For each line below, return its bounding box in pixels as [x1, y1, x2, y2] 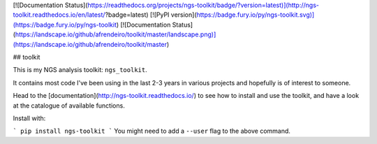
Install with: [13, 114, 46, 122]
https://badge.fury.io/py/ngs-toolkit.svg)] [196, 10, 315, 19]
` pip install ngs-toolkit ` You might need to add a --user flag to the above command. [13, 127, 291, 136]
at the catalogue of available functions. [13, 101, 125, 110]
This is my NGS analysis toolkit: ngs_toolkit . [13, 66, 147, 74]
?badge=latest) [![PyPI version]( [105, 10, 197, 19]
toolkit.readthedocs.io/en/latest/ [13, 10, 105, 19]
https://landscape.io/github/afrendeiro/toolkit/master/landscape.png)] [15, 30, 216, 38]
